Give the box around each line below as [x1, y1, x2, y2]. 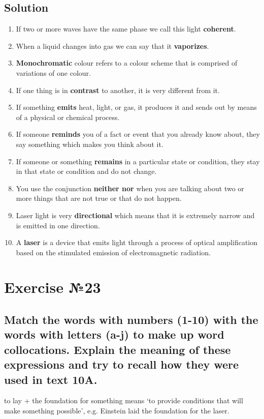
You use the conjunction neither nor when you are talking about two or [16, 183, 244, 193]
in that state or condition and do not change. [16, 166, 157, 176]
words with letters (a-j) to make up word [4, 326, 224, 342]
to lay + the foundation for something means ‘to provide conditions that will [4, 395, 243, 406]
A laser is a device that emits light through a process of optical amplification [16, 237, 258, 248]
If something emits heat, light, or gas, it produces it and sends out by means [16, 102, 257, 112]
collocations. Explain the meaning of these [4, 341, 231, 357]
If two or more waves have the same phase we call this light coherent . [16, 23, 236, 34]
